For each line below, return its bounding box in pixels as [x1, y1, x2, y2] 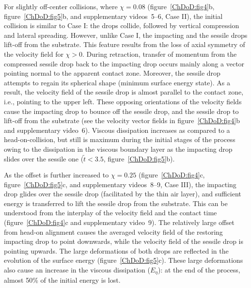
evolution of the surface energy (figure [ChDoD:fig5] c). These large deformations [4, 255, 243, 265]
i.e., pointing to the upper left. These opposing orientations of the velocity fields [4, 96, 242, 106]
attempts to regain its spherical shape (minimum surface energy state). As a [4, 77, 230, 87]
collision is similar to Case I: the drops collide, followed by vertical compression [4, 20, 239, 31]
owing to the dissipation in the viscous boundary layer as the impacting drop [4, 144, 233, 154]
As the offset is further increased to [4, 170, 109, 180]
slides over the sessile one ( [4, 153, 84, 163]
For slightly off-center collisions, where [4, 1, 118, 11]
